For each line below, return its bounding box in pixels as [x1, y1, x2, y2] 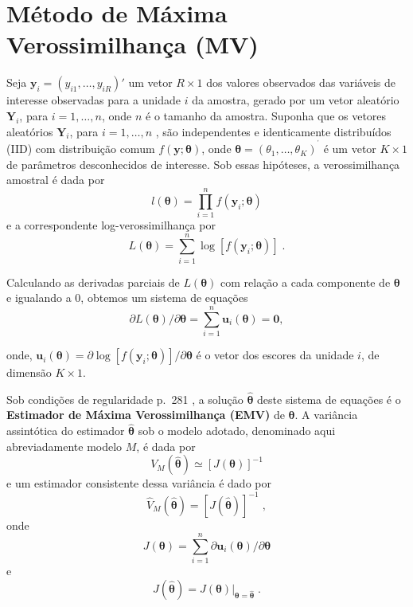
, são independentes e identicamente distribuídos [155, 123, 392, 139]
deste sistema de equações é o [257, 390, 401, 407]
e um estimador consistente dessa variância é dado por [6, 475, 271, 491]
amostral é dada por [6, 171, 105, 188]
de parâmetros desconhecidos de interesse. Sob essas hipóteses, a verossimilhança [6, 155, 400, 172]
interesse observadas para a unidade [6, 92, 181, 108]
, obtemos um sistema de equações [80, 289, 248, 306]
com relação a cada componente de [220, 273, 391, 290]
